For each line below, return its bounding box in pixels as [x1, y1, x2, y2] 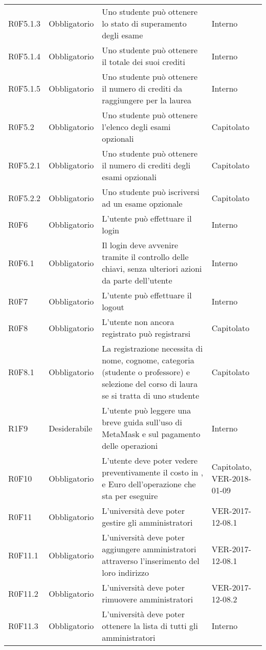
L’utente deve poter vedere [102, 454, 198, 466]
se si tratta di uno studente [102, 389, 199, 401]
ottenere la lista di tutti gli [102, 620, 198, 632]
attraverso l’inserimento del [102, 555, 199, 567]
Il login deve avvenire [102, 239, 179, 251]
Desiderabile [49, 422, 93, 434]
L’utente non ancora [102, 316, 174, 328]
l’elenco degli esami [102, 121, 171, 133]
